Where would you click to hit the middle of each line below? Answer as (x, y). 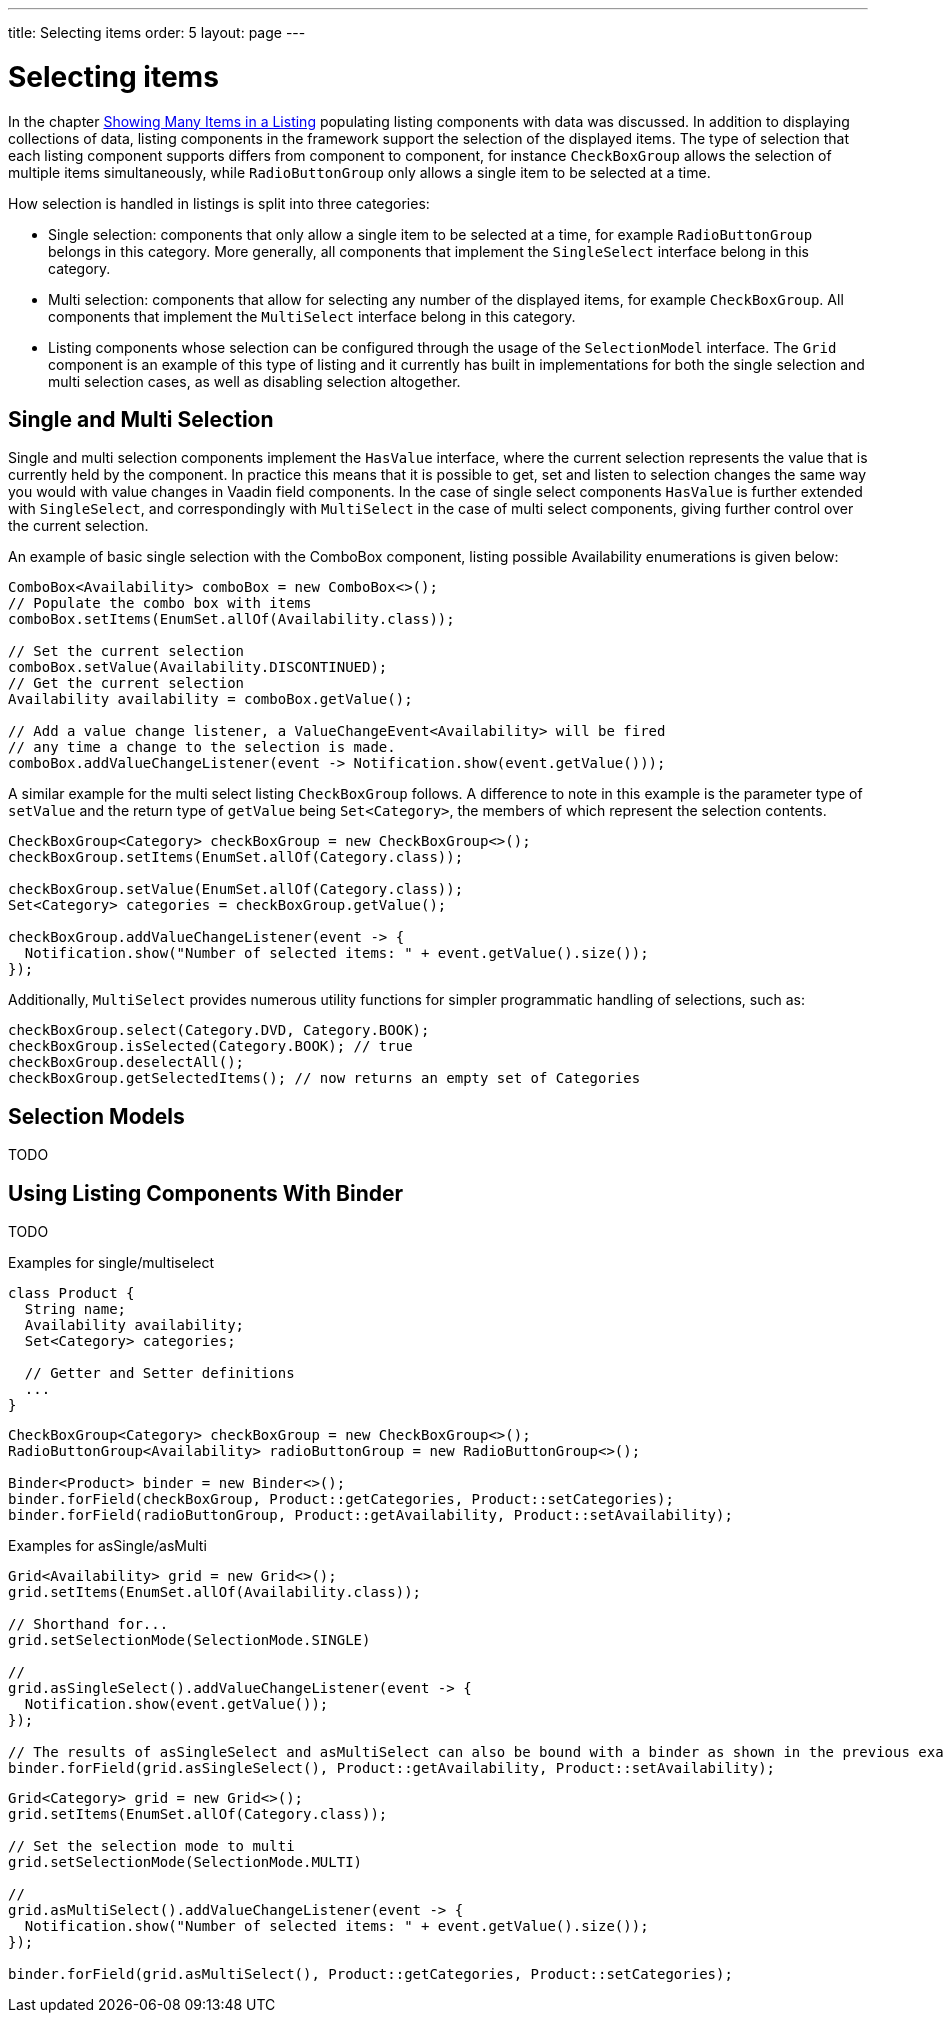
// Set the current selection (126, 651)
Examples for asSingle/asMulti (107, 1546)
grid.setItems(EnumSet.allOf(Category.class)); (198, 1814)
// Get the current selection (126, 683)
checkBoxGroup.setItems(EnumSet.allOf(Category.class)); (236, 857)
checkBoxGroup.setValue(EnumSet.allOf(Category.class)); (236, 889)
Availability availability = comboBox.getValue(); (210, 699)
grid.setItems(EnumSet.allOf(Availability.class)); (215, 1592)
